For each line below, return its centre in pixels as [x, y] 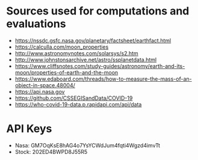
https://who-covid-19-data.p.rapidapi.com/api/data [78, 104]
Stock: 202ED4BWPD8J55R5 [51, 152]
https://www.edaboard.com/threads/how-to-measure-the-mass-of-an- [103, 79]
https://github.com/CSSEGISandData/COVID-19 [74, 98]
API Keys [29, 129]
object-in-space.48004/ [45, 85]
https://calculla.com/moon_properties [62, 47]
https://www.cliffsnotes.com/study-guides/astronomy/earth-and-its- [100, 66]
